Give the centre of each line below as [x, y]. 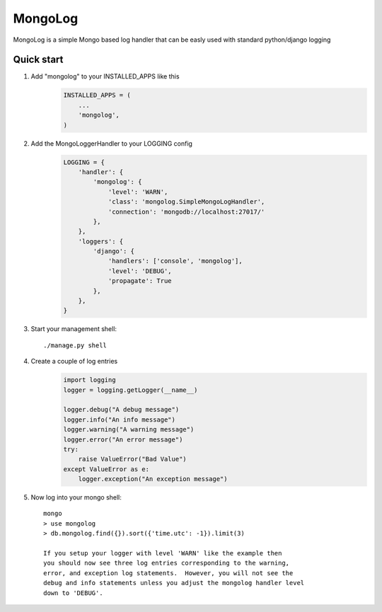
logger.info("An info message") [120, 420]
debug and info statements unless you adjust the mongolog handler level [174, 583]
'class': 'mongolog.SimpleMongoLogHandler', [186, 202]
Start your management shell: [74, 329]
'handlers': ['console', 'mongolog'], [175, 261]
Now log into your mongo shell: [76, 497]
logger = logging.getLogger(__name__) [131, 390]
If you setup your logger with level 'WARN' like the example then [163, 553]
